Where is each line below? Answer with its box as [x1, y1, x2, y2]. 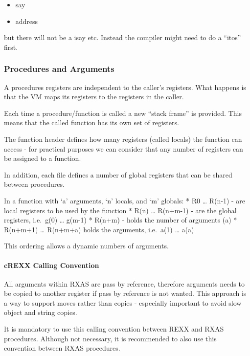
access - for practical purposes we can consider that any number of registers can [4, 143, 243, 154]
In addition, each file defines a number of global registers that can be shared [4, 169, 232, 179]
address [15, 16, 38, 26]
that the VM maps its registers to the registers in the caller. [4, 91, 184, 102]
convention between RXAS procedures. [4, 343, 120, 353]
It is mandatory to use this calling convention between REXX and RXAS [4, 324, 224, 334]
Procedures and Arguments [4, 63, 114, 75]
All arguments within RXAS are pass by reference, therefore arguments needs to [4, 278, 245, 289]
